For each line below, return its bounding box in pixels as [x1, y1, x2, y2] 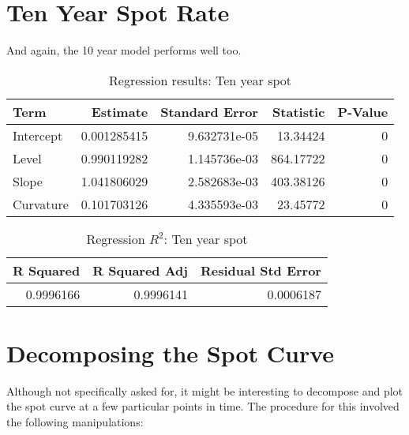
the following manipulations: [6, 414, 144, 430]
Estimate [91, 102, 148, 121]
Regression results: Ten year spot [109, 70, 292, 89]
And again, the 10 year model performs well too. [6, 42, 242, 58]
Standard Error [160, 102, 258, 121]
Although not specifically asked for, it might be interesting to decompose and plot [6, 382, 403, 399]
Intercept [13, 126, 63, 144]
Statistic [272, 102, 325, 121]
